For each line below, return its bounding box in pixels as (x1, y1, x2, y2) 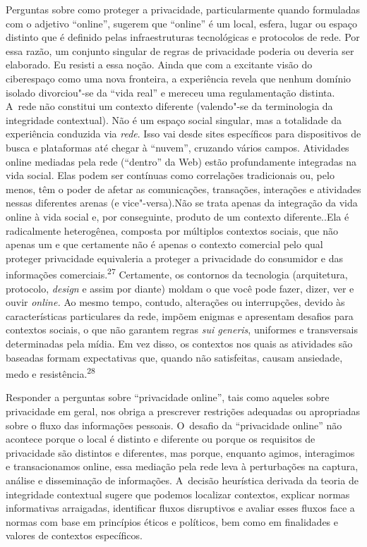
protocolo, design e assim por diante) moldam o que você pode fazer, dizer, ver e (6, 281, 354, 295)
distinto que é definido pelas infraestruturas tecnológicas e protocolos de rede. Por (6, 30, 360, 44)
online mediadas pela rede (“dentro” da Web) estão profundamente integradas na (6, 154, 357, 168)
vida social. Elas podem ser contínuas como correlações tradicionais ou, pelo (6, 168, 335, 183)
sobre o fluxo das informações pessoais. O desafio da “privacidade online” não (6, 417, 342, 432)
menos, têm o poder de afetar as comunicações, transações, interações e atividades (6, 181, 361, 196)
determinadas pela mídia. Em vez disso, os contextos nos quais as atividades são (6, 336, 353, 350)
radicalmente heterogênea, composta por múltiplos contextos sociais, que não (6, 223, 339, 238)
